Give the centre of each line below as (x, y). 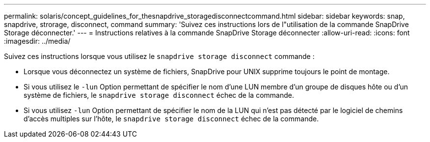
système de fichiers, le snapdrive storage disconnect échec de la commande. (159, 95)
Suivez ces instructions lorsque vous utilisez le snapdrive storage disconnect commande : (159, 56)
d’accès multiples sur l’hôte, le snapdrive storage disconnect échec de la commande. (171, 119)
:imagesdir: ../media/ (37, 41)
